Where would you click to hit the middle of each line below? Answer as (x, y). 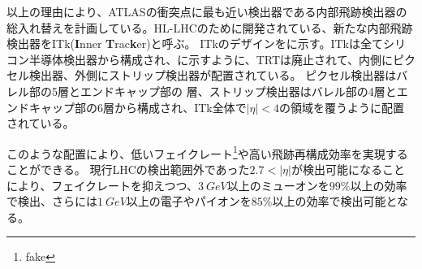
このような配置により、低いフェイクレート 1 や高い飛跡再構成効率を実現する (207, 152)
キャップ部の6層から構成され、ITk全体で (138, 107)
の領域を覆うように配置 (342, 107)
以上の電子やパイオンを (189, 201)
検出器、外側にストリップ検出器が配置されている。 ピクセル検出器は (213, 75)
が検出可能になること (348, 169)
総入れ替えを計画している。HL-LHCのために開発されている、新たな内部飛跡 (210, 27)
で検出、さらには (52, 201)
